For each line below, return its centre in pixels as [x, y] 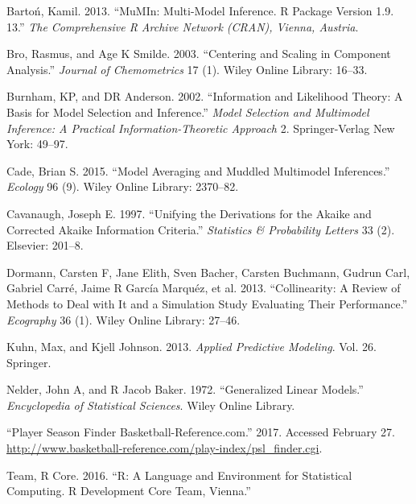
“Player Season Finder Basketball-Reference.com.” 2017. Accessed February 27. [201, 432]
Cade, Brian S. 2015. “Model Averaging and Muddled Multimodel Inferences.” [198, 170]
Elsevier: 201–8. [45, 245]
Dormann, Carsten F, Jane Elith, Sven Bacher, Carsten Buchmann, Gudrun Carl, [208, 272]
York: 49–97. [37, 144]
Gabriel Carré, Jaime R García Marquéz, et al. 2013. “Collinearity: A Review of [204, 288]
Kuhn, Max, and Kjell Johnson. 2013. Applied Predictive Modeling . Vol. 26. [192, 347]
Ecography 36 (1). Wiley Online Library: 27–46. [124, 319]
